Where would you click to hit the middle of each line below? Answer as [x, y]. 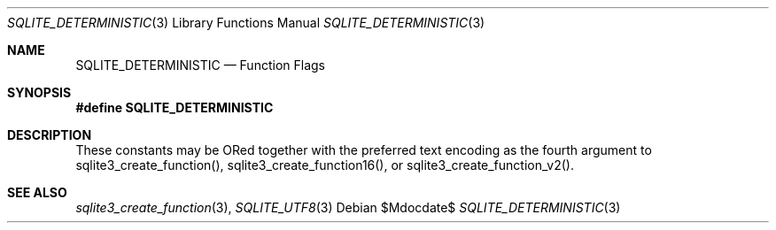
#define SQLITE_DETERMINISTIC [175, 107]
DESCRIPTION [50, 135]
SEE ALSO [37, 192]
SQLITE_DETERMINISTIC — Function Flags [200, 65]
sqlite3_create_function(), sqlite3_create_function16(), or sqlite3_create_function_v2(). [325, 165]
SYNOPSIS [39, 92]
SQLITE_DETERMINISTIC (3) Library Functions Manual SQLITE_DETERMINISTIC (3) [246, 23]
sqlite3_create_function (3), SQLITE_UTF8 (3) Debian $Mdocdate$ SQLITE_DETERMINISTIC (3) [348, 207]
